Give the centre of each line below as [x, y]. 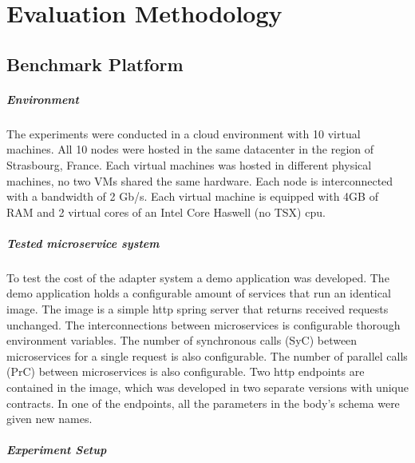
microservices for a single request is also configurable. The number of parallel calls [207, 355]
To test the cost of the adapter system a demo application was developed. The [198, 277]
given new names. [49, 419]
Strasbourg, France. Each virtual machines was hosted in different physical [189, 164]
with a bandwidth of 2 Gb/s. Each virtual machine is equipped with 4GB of [192, 196]
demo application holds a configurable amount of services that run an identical [199, 293]
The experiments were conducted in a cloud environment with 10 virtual [184, 133]
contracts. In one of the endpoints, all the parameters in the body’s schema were [203, 403]
